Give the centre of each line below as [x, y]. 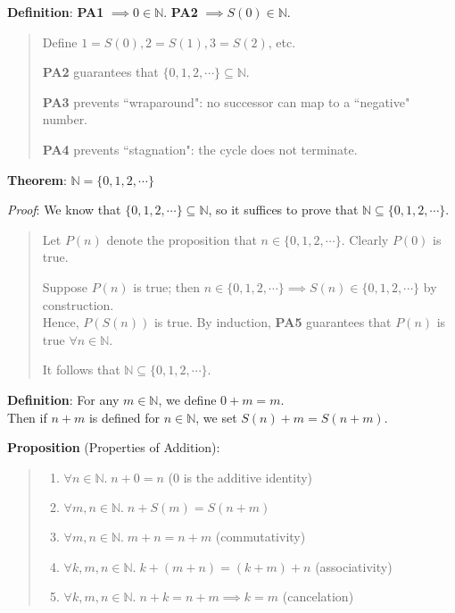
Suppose [65, 286]
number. [65, 119]
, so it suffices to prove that [283, 210]
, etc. [282, 42]
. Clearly [365, 239]
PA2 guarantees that [100, 72]
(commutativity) [261, 537]
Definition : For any [63, 399]
